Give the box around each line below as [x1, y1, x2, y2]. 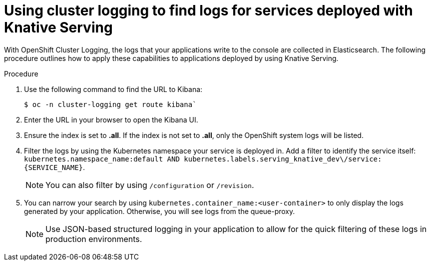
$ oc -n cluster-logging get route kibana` [24, 100, 197, 108]
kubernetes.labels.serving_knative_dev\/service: [184, 154, 382, 163]
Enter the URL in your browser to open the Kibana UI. [24, 115, 198, 124]
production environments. [45, 233, 142, 244]
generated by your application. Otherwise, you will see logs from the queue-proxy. [24, 206, 295, 215]
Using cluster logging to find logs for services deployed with [4, 2, 413, 19]
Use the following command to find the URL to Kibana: [24, 84, 203, 93]
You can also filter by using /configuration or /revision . [45, 179, 254, 190]
